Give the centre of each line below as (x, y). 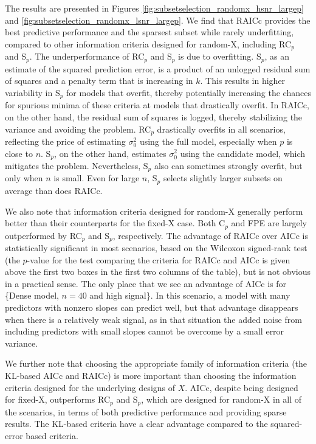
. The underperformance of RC (87, 56)
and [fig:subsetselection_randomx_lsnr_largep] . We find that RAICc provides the (158, 20)
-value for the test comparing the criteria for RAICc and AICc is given (159, 259)
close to (19, 153)
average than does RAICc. (54, 190)
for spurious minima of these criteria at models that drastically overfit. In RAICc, (157, 105)
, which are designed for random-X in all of (222, 399)
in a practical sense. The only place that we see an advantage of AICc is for (146, 283)
